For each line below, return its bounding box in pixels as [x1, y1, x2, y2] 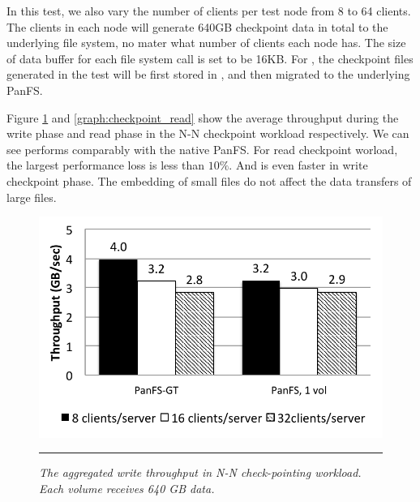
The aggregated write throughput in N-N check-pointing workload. [39, 464, 362, 481]
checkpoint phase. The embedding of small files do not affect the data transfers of [6, 172, 412, 189]
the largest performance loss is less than [6, 157, 204, 174]
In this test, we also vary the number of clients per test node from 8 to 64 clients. [6, 2, 411, 19]
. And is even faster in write [229, 157, 368, 174]
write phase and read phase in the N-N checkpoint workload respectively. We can [6, 125, 409, 142]
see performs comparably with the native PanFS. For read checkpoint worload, [6, 140, 398, 157]
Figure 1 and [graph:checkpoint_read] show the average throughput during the [6, 109, 399, 126]
